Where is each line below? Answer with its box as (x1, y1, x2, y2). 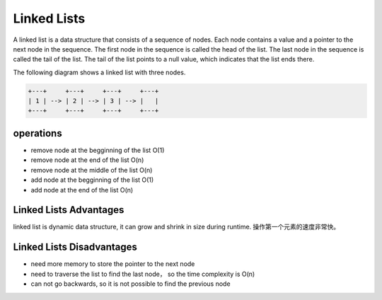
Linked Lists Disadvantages (13, 241, 138, 253)
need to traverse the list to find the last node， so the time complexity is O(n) (30, 270, 255, 278)
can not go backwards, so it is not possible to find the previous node (30, 279, 231, 288)
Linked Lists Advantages (13, 204, 125, 216)
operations (13, 127, 63, 139)
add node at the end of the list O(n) (30, 185, 134, 194)
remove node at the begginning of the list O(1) (30, 146, 165, 154)
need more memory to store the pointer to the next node (30, 260, 195, 268)
